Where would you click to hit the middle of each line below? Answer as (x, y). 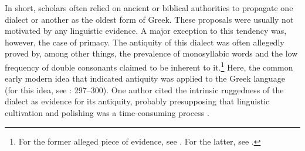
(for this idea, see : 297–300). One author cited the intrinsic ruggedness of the (144, 89)
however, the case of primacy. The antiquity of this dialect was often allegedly (145, 42)
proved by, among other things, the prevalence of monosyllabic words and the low (151, 53)
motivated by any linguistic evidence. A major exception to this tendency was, (146, 31)
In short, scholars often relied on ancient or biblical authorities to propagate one (149, 8)
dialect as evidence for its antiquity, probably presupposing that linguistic (137, 101)
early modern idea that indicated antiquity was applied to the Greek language (145, 78)
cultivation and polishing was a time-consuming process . (107, 113)
